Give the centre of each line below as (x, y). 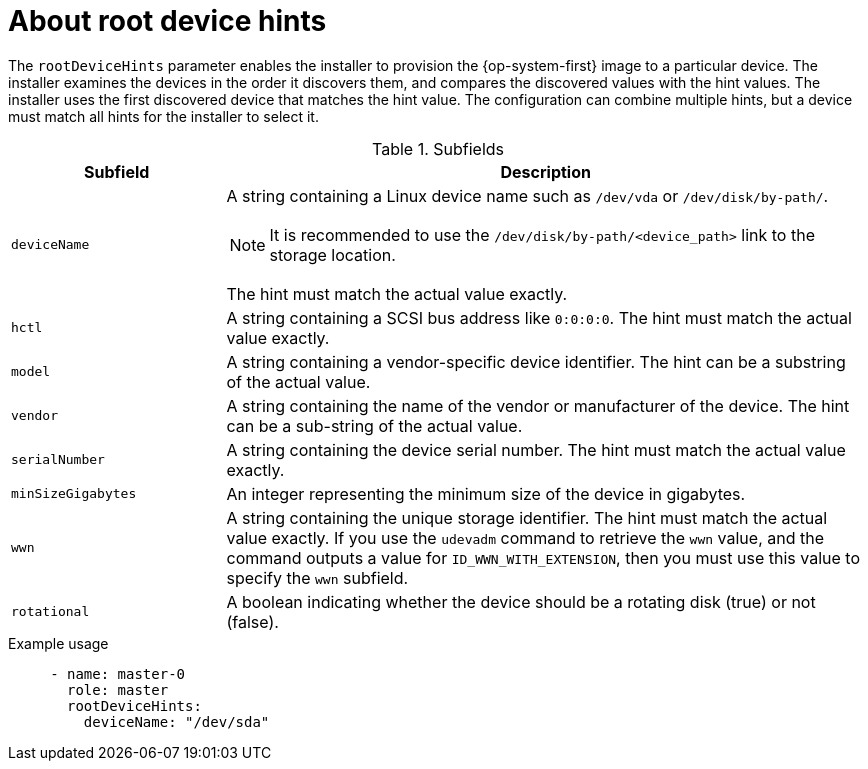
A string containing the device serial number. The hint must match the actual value (536, 449)
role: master (118, 689)
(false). (252, 621)
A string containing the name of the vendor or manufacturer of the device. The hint (538, 405)
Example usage (58, 643)
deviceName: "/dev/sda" (176, 721)
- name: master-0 (118, 673)
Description (545, 171)
